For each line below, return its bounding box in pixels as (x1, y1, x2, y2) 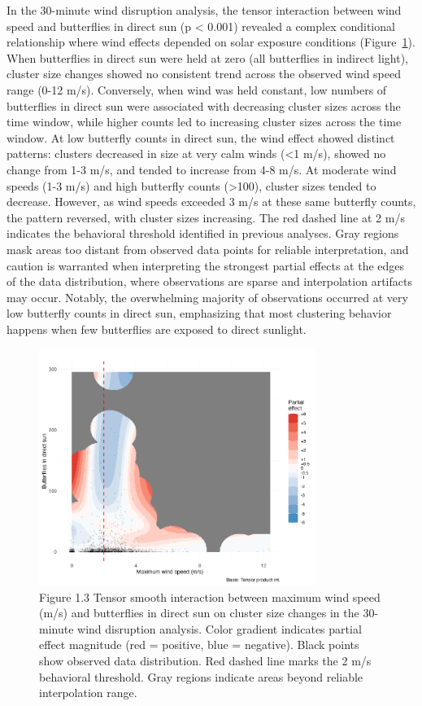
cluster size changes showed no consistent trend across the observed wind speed (7, 65, 402, 82)
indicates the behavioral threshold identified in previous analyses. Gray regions (7, 225, 399, 242)
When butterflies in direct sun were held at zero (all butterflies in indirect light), (7, 49, 408, 66)
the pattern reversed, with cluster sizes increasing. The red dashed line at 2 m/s (7, 208, 405, 226)
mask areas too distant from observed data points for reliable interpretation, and (7, 240, 409, 257)
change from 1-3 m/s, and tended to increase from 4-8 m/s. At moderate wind (7, 160, 397, 178)
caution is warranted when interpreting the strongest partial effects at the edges (7, 257, 405, 274)
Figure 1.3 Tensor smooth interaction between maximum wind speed (39, 588, 381, 605)
